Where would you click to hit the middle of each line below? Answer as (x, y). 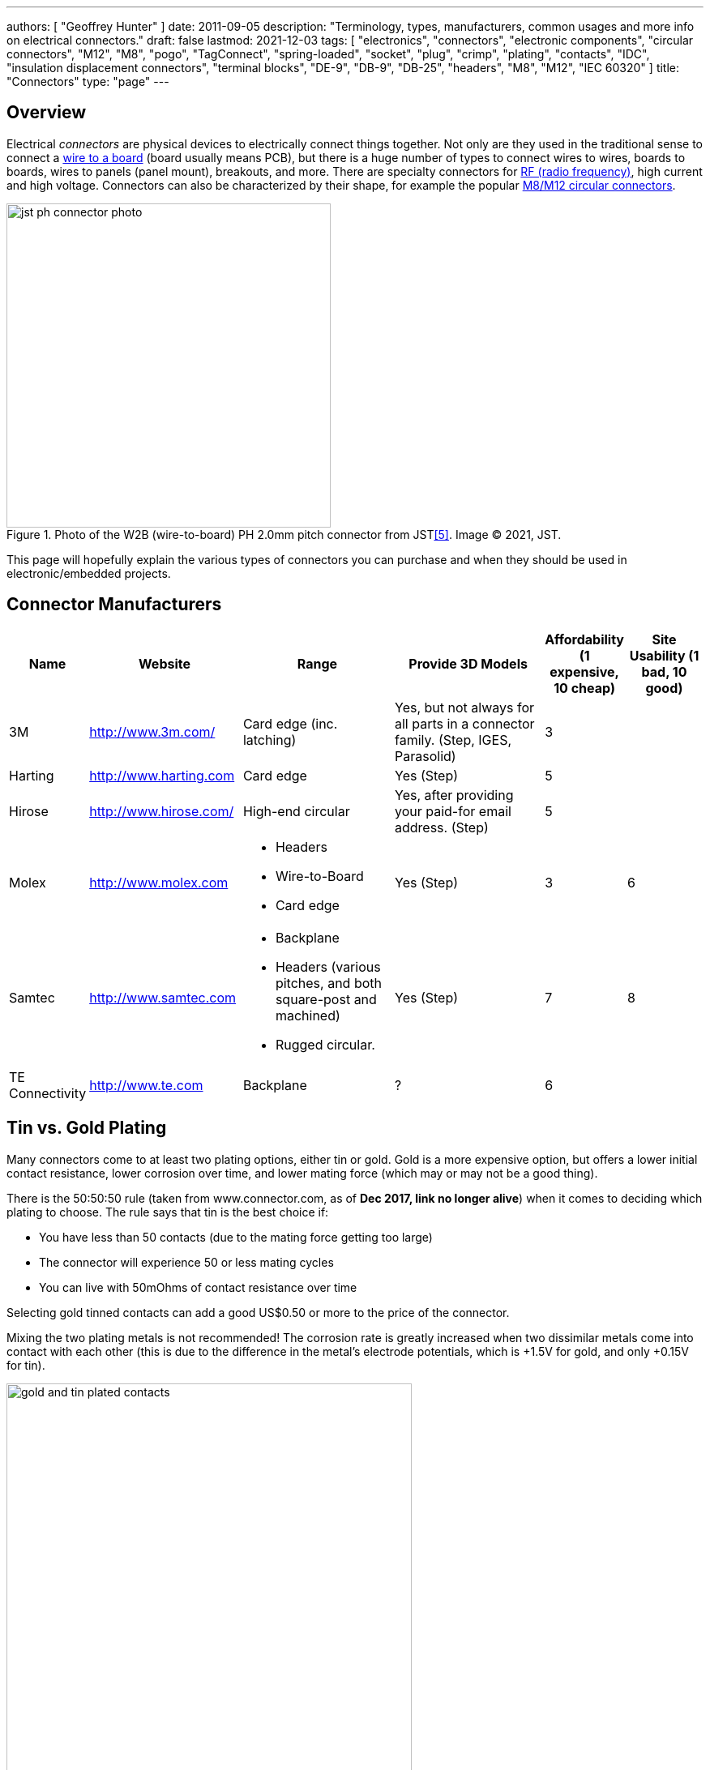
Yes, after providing (454, 795)
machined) (308, 1015)
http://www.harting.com (162, 775)
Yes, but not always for (464, 707)
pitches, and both (328, 983)
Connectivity (48, 1093)
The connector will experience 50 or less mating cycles (186, 1262)
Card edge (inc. (290, 723)
